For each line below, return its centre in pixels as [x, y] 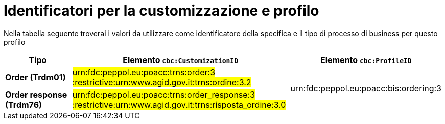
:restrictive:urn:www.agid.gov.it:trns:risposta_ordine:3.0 [179, 104]
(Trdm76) [24, 104]
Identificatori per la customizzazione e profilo [161, 11]
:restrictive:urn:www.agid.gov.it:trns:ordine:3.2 [162, 82]
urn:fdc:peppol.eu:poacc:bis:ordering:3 [366, 88]
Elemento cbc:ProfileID [366, 60]
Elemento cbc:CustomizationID [180, 60]
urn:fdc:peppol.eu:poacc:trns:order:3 [144, 72]
